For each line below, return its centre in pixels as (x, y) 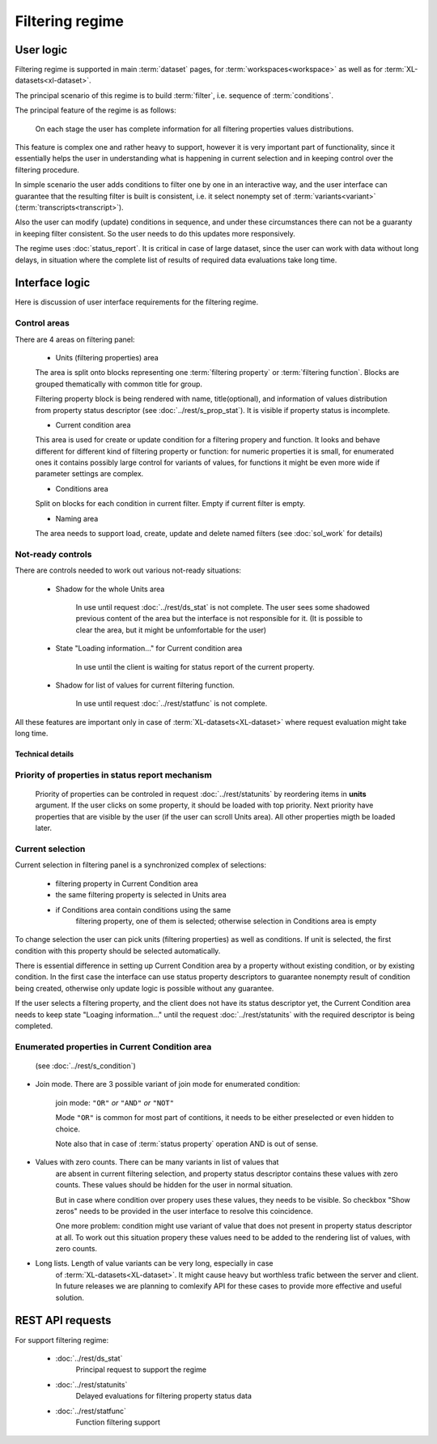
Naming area (77, 518)
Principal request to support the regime (141, 1369)
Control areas (42, 323)
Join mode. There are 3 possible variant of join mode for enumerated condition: (168, 1084)
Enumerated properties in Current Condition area (113, 1046)
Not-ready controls (53, 554)
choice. (68, 1129)
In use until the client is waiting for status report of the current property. (195, 667)
